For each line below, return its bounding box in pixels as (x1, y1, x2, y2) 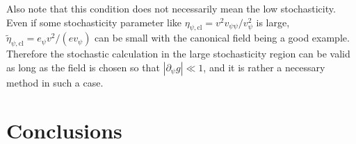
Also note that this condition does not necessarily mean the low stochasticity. (6, 1, 336, 15)
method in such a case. (6, 75, 104, 89)
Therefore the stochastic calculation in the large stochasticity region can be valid (6, 46, 350, 61)
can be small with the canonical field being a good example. (95, 30, 350, 45)
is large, (256, 15, 290, 29)
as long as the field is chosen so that (6, 60, 160, 74)
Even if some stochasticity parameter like (6, 15, 182, 29)
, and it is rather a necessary (203, 60, 325, 74)
